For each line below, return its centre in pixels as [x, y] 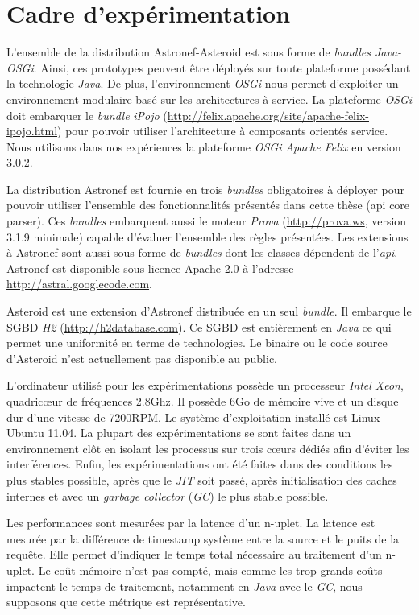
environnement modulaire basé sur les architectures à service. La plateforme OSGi [209, 99]
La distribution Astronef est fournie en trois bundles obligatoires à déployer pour [205, 189]
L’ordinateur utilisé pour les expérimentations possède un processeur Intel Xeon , [205, 385]
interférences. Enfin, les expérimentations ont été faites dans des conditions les [200, 464]
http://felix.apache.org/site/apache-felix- [268, 115]
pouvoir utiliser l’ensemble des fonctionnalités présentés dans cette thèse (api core [208, 205]
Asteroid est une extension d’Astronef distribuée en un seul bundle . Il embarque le [209, 311]
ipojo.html [32, 131]
